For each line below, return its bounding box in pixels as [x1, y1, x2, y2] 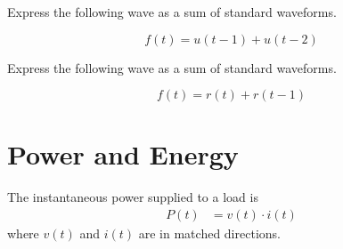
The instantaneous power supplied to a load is [7, 188, 258, 206]
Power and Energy [7, 136, 239, 173]
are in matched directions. [138, 223, 281, 242]
